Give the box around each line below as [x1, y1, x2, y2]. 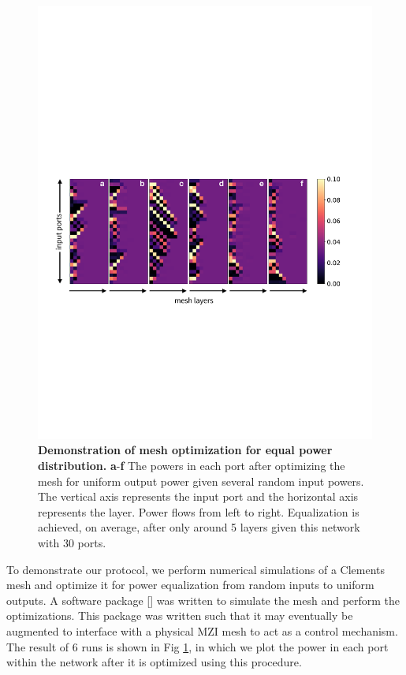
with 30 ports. [38, 535, 106, 551]
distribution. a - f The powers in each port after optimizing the [38, 457, 345, 474]
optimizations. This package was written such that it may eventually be [6, 607, 353, 624]
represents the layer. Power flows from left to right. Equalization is [38, 503, 359, 520]
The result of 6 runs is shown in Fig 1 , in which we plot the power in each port [6, 638, 389, 654]
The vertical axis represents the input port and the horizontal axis [38, 488, 359, 505]
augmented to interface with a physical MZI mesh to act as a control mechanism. [6, 623, 398, 640]
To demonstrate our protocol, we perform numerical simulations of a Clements [6, 561, 386, 577]
